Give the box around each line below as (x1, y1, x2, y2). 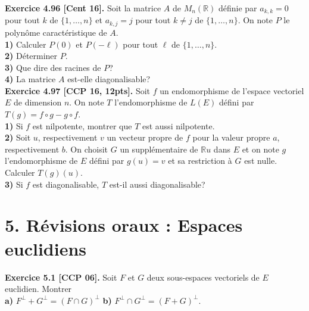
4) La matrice (5, 73, 56, 85)
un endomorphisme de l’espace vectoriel (160, 84, 304, 97)
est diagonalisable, (32, 178, 99, 190)
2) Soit (5, 131, 31, 144)
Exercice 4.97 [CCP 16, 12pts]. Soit (5, 84, 151, 97)
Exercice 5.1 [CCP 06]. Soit (5, 270, 117, 283)
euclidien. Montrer (5, 282, 72, 295)
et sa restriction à (168, 154, 232, 167)
